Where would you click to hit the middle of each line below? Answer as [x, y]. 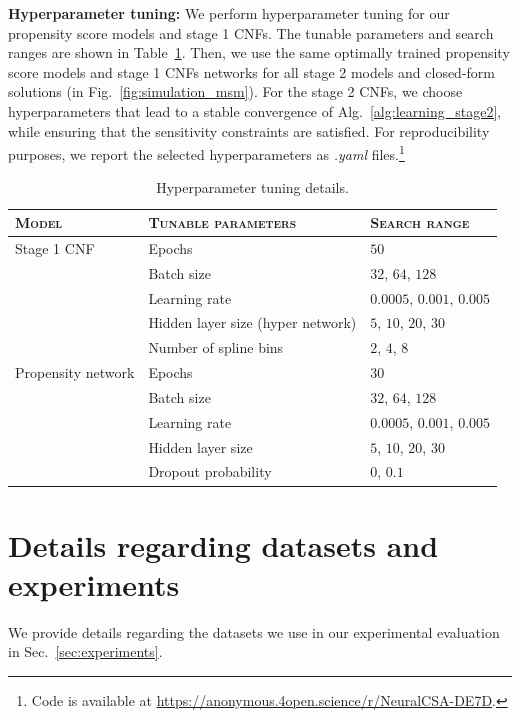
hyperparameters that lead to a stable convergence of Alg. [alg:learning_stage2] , [255, 110]
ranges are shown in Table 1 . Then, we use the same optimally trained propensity [259, 52]
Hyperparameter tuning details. [252, 187]
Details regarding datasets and [223, 544]
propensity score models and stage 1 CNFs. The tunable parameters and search [251, 32]
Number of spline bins [216, 347]
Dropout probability [210, 471]
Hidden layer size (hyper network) [252, 322]
